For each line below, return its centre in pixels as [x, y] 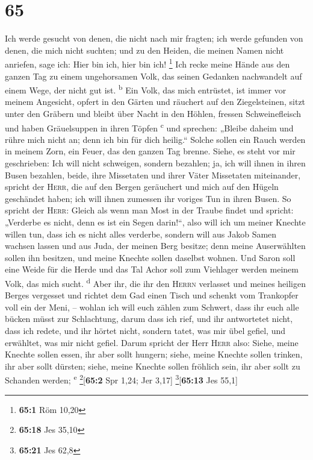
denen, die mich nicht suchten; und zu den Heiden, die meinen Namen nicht [144, 50]
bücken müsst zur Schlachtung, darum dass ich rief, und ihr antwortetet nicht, [149, 319]
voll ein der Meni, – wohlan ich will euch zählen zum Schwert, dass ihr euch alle [152, 307]
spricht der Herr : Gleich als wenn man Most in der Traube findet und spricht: [149, 210]
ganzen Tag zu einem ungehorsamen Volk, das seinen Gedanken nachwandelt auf [153, 76]
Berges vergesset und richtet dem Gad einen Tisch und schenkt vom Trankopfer [152, 295]
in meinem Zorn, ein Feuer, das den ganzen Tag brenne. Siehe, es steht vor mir [150, 151]
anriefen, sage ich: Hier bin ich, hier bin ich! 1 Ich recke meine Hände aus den [147, 63]
